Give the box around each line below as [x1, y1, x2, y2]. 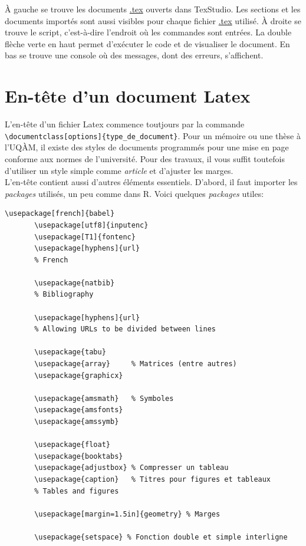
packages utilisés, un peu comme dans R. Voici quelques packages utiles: [5, 187, 264, 199]
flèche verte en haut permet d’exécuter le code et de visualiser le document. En [5, 37, 290, 50]
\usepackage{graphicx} [34, 371, 123, 380]
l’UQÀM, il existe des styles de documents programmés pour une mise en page [5, 141, 289, 153]
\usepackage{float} [34, 440, 110, 449]
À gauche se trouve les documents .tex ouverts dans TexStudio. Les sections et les [5, 3, 301, 15]
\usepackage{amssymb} [34, 417, 119, 426]
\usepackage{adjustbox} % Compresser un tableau [34, 463, 229, 472]
